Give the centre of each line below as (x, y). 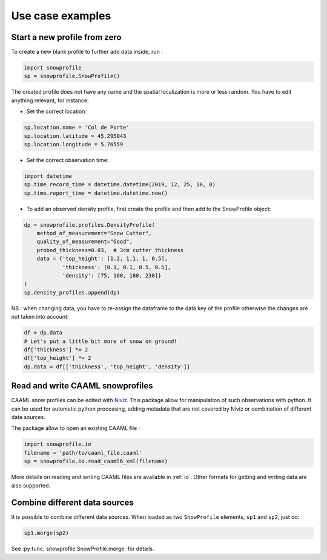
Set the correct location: (57, 111)
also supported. (31, 485)
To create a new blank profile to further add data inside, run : (87, 52)
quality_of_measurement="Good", (85, 242)
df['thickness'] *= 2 (56, 350)
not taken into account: (40, 317)
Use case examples (61, 16)
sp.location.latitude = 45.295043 (75, 136)
